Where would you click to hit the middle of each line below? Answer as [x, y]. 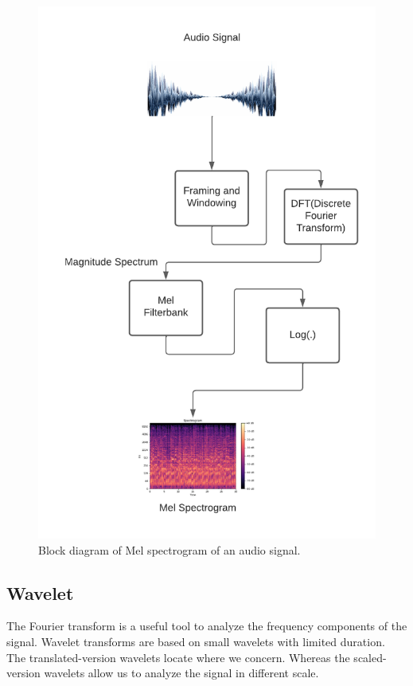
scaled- [370, 657]
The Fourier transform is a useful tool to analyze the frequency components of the [207, 626]
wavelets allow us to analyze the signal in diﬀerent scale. [181, 673]
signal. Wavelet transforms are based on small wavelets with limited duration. [196, 641]
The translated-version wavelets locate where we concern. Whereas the [178, 657]
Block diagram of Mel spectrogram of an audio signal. [169, 549]
